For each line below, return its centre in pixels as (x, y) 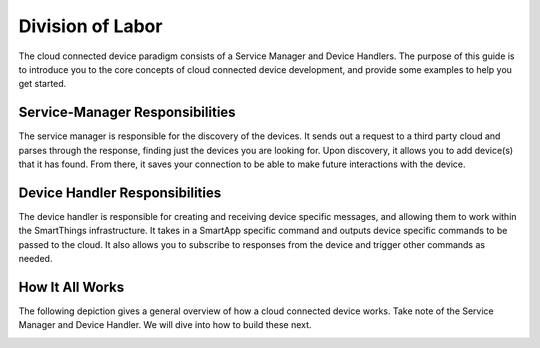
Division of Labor (90, 26)
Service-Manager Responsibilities (127, 112)
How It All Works (71, 286)
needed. (35, 259)
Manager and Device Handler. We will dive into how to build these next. (165, 325)
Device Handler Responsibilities (120, 192)
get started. (42, 84)
